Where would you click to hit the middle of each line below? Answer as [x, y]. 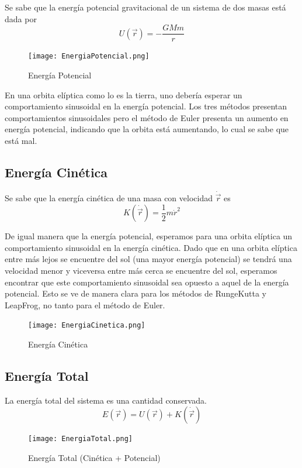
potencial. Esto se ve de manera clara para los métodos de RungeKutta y [136, 293]
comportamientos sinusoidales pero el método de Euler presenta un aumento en [147, 117]
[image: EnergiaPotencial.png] [89, 56]
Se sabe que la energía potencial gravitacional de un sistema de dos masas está [145, 7]
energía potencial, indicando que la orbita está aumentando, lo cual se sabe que [147, 129]
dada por [21, 18]
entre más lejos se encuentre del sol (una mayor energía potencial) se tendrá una [148, 259]
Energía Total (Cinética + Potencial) [94, 458]
